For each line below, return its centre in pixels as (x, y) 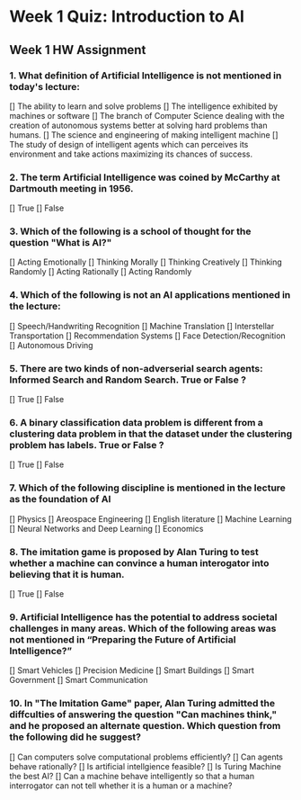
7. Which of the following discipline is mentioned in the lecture (147, 488)
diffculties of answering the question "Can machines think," (143, 715)
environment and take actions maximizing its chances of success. (131, 154)
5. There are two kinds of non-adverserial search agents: (136, 368)
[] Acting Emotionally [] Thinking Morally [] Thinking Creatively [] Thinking (146, 262)
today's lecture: (45, 86)
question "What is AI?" (61, 243)
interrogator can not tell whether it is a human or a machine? (121, 786)
